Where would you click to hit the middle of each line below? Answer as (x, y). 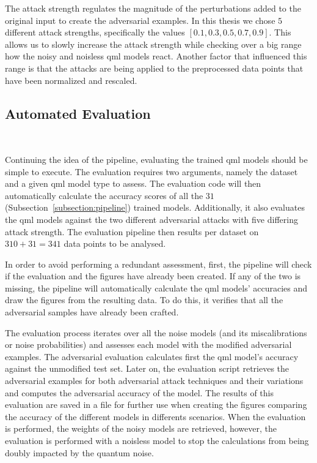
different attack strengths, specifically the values (95, 32)
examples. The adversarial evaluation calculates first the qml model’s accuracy (152, 356)
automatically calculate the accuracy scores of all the (104, 195)
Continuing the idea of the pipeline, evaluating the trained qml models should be (156, 159)
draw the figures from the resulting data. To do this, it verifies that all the (144, 300)
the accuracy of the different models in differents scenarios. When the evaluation (155, 416)
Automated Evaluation (78, 113)
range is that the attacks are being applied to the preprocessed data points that (154, 68)
